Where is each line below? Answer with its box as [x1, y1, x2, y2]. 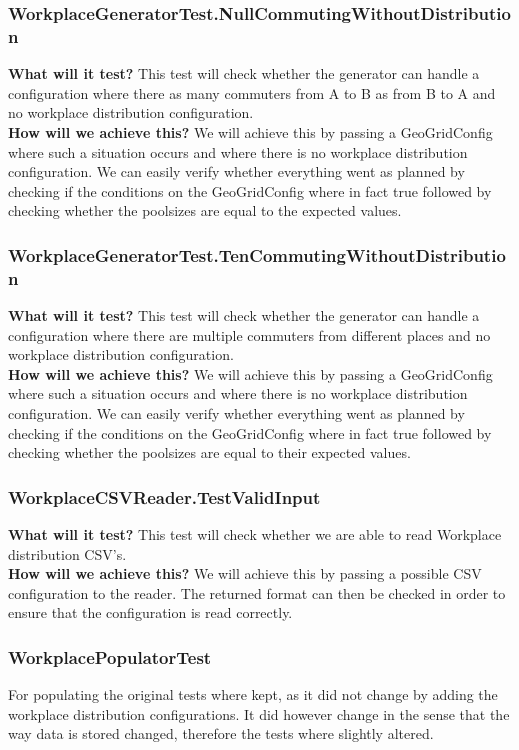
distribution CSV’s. [8, 543, 127, 564]
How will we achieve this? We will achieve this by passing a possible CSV [8, 563, 482, 584]
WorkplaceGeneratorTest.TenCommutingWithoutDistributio [8, 242, 506, 267]
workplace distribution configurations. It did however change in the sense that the [8, 703, 510, 724]
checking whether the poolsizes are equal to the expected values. [8, 200, 402, 221]
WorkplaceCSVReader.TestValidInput [8, 484, 321, 509]
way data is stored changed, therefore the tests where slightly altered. [8, 723, 434, 744]
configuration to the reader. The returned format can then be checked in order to [8, 582, 506, 603]
